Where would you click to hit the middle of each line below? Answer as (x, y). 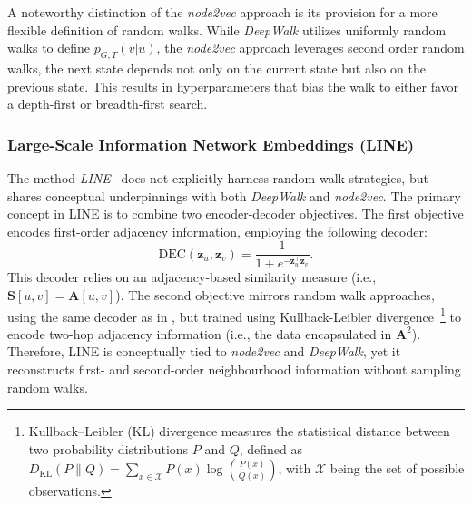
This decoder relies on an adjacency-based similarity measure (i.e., (192, 277)
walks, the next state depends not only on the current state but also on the (216, 68)
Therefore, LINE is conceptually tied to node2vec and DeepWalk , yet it (204, 351)
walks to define (49, 48)
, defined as (271, 448)
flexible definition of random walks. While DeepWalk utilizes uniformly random (227, 29)
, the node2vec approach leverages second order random (310, 48)
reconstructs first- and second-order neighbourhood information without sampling (234, 369)
